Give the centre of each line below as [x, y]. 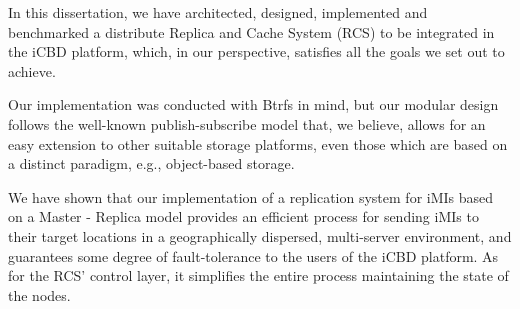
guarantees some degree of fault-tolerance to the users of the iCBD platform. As [253, 255]
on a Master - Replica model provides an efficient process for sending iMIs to [243, 216]
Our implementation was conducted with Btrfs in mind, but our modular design [253, 104]
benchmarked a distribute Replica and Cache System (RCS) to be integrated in [251, 31]
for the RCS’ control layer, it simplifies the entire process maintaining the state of [258, 275]
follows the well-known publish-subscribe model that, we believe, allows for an [247, 123]
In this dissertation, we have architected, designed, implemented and [218, 12]
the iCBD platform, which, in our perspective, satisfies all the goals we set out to [256, 51]
